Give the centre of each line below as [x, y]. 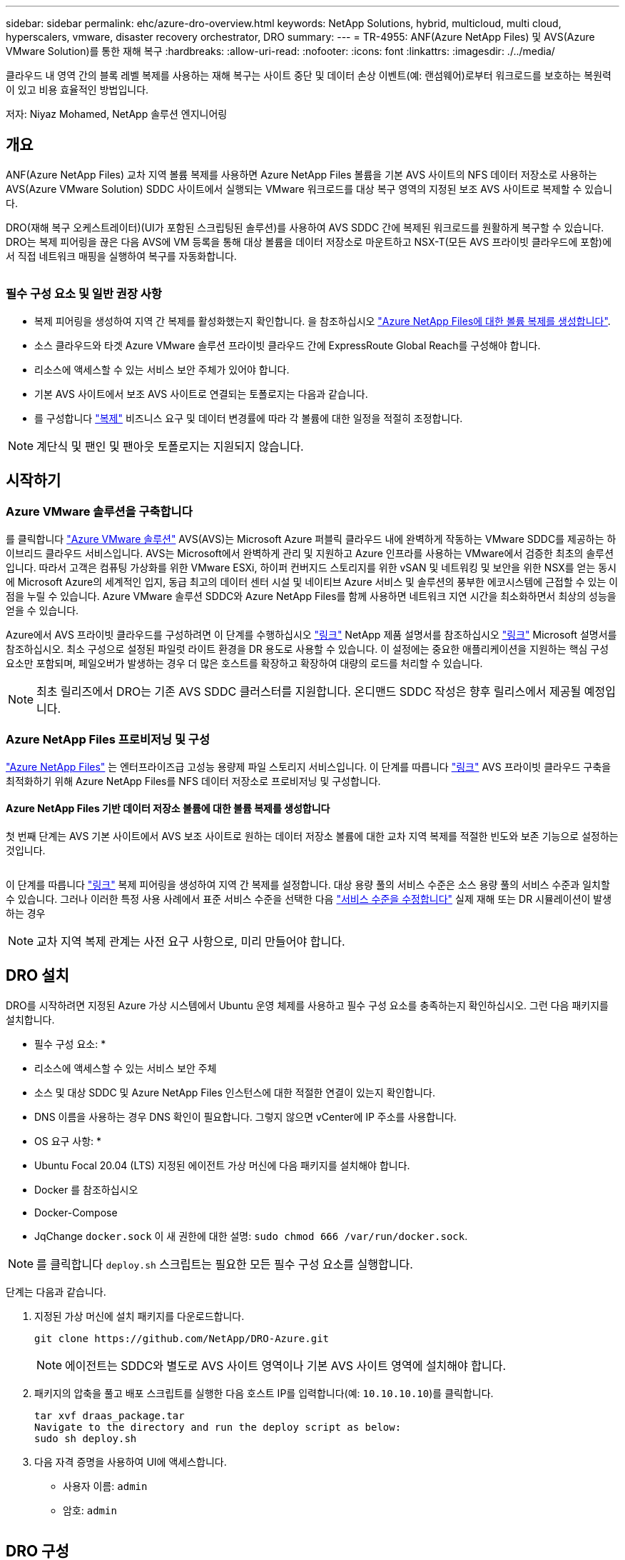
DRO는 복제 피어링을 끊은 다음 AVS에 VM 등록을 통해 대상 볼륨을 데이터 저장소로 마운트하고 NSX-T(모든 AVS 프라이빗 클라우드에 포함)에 [309, 241]
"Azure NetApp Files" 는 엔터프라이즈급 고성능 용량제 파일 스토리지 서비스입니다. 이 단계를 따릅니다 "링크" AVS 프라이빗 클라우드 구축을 [309, 766]
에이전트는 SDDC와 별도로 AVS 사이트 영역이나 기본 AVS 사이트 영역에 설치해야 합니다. [286, 1365]
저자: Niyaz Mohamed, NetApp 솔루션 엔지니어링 [117, 114]
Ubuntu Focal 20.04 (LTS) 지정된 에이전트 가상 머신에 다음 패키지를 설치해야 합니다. [222, 1165]
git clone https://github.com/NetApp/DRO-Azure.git [182, 1338]
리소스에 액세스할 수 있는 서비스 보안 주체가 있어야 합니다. [162, 369]
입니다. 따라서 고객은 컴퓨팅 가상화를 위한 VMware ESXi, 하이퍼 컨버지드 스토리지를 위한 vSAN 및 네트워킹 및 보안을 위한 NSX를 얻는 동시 [311, 567]
